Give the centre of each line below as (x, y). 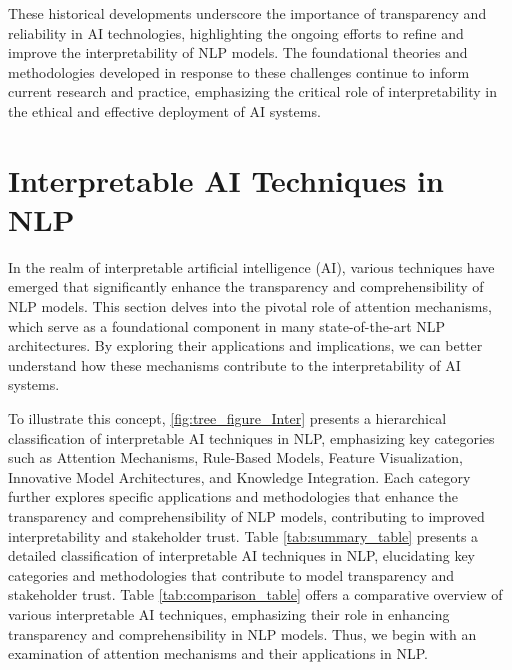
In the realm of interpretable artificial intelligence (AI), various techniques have (251, 266)
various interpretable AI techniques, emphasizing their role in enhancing (229, 613)
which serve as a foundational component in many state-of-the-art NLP (227, 325)
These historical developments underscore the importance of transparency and (247, 13)
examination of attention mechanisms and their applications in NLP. (218, 653)
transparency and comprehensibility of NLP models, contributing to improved (246, 516)
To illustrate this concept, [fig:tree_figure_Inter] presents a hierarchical (227, 418)
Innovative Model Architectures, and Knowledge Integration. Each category (239, 476)
